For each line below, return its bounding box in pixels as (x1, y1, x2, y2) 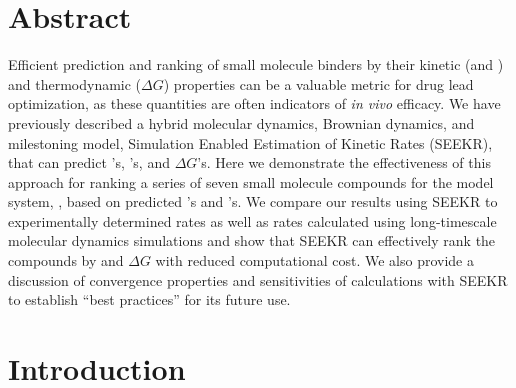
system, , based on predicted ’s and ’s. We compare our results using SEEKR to (8, 191, 498, 212)
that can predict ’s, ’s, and (8, 152, 170, 173)
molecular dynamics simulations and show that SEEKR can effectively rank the (8, 230, 496, 251)
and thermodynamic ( (8, 73, 142, 94)
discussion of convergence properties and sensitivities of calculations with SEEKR (8, 269, 508, 290)
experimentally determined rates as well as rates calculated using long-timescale (8, 210, 497, 231)
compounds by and (8, 250, 124, 271)
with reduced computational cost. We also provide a (155, 250, 474, 271)
